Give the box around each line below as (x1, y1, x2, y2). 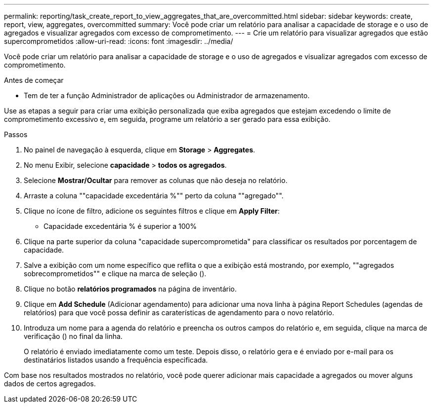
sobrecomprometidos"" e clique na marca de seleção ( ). (24, 269, 207, 278)
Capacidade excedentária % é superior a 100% (43, 222, 197, 230)
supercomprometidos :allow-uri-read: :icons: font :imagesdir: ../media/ (4, 37, 233, 45)
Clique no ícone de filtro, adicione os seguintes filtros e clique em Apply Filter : (24, 207, 280, 215)
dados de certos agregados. (4, 379, 96, 388)
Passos (4, 130, 28, 139)
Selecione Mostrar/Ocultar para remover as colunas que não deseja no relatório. (24, 176, 288, 185)
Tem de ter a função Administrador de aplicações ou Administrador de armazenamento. (24, 91, 310, 100)
